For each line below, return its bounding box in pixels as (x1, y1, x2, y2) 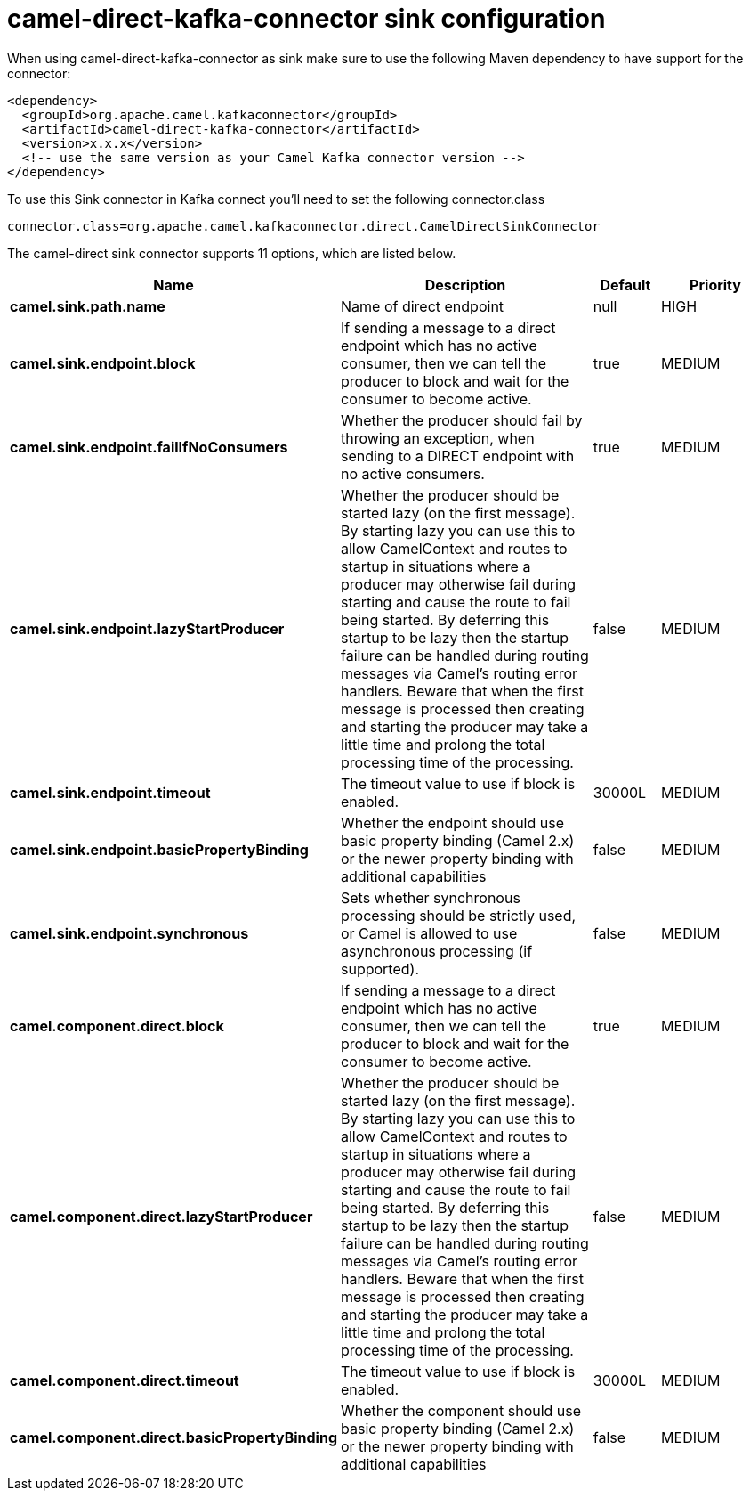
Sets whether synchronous (341, 888, 520, 907)
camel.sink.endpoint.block (10, 354, 196, 372)
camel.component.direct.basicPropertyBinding (10, 1428, 337, 1446)
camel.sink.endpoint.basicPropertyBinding (10, 840, 309, 859)
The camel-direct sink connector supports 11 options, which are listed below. (7, 245, 456, 261)
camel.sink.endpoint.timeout (10, 783, 211, 802)
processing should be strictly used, (341, 906, 577, 924)
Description (424, 275, 506, 294)
